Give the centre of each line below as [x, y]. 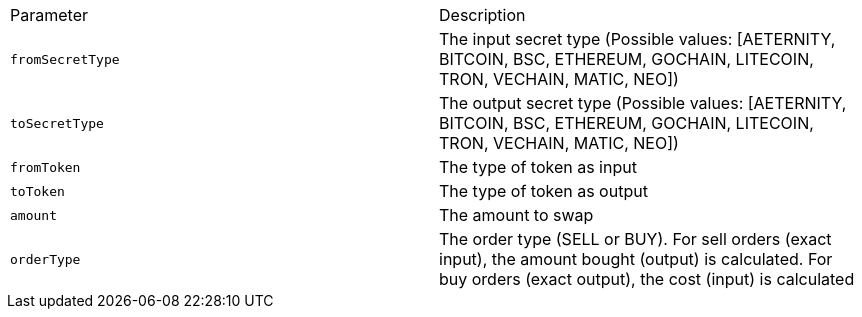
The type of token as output [543, 191]
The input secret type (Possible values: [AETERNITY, [637, 39]
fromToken [45, 167]
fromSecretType [65, 59]
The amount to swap [516, 215]
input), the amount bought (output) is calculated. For [636, 259]
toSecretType [57, 123]
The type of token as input [538, 167]
